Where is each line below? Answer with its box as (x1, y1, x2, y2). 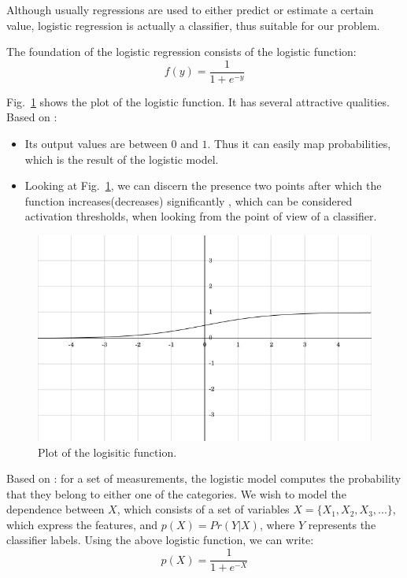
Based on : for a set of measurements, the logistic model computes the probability (6, 470, 401, 487)
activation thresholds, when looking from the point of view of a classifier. (24, 208, 377, 224)
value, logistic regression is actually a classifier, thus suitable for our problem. (6, 17, 380, 33)
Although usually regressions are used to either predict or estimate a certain (6, 2, 374, 17)
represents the (308, 516, 376, 532)
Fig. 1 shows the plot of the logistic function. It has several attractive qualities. (6, 93, 390, 109)
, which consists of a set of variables (117, 501, 290, 517)
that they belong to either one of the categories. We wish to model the (6, 485, 346, 502)
